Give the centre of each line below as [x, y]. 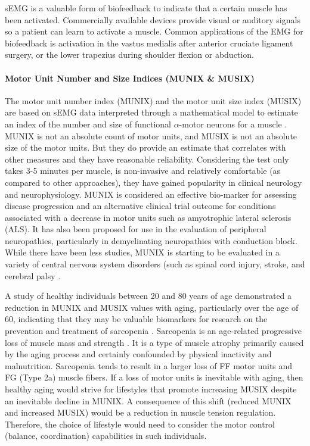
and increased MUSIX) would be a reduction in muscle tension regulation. [140, 412]
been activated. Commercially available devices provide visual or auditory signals [153, 19]
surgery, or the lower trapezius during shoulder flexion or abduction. [129, 54]
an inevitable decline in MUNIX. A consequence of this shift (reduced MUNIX [148, 400]
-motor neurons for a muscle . [233, 124]
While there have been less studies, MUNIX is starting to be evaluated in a [142, 252]
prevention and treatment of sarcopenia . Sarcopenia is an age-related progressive [153, 331]
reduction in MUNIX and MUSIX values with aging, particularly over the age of [152, 307]
